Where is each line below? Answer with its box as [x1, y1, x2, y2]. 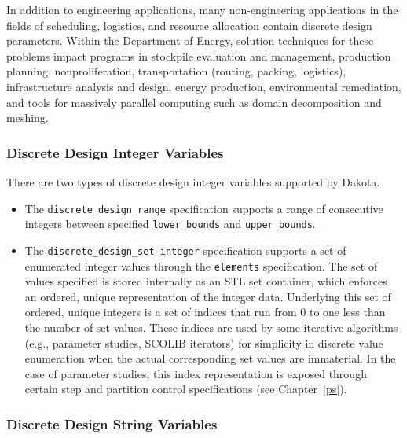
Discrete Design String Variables [6, 414, 218, 433]
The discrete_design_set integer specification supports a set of [24, 241, 346, 258]
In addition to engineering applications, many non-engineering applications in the [6, 2, 398, 17]
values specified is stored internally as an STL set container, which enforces [24, 273, 387, 289]
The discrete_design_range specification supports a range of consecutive [24, 200, 383, 216]
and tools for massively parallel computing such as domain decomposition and [6, 94, 382, 110]
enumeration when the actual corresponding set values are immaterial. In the [24, 350, 396, 366]
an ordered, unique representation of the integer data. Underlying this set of [24, 288, 391, 304]
